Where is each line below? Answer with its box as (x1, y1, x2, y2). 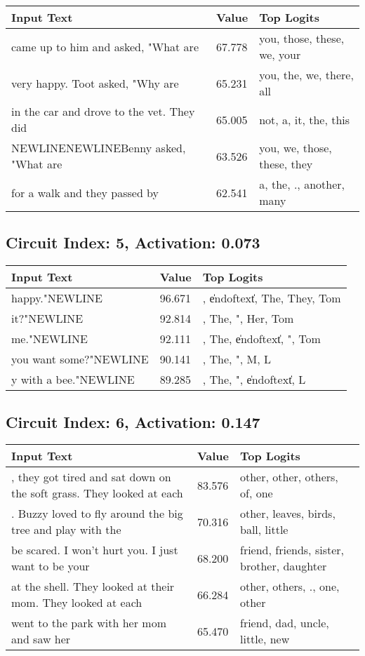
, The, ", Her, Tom (202, 310, 294, 327)
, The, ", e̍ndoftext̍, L (202, 371, 306, 388)
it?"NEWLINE (11, 310, 84, 327)
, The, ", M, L (202, 351, 272, 368)
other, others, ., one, (240, 578, 340, 595)
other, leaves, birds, (240, 505, 336, 522)
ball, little (240, 521, 288, 538)
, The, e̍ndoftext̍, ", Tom (202, 330, 321, 347)
